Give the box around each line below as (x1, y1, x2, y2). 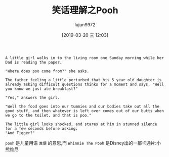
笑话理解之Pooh (52, 5, 118, 16)
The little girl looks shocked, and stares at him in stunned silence (5, 122, 157, 127)
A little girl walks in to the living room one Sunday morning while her (5, 55, 164, 61)
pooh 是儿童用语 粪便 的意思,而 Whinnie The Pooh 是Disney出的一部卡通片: (5, 140, 157, 146)
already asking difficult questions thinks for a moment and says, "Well (5, 82, 164, 87)
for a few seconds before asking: (5, 126, 78, 131)
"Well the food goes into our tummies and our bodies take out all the (5, 104, 159, 109)
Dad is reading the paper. (5, 60, 62, 65)
